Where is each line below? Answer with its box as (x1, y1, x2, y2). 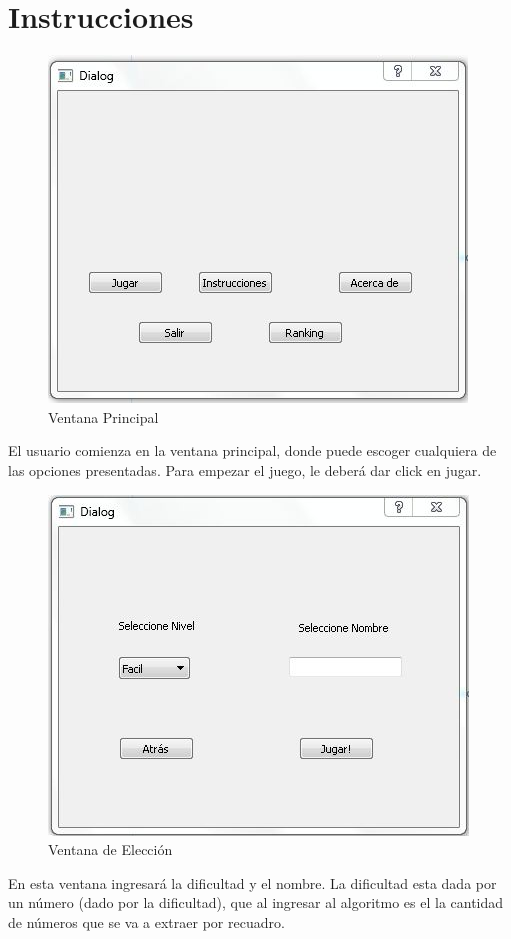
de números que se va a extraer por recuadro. (8, 911, 285, 932)
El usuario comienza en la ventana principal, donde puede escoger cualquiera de (8, 440, 497, 461)
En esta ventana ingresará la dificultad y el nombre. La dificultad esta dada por (8, 872, 497, 893)
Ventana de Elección (48, 839, 173, 860)
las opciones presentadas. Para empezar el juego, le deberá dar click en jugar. (8, 459, 482, 480)
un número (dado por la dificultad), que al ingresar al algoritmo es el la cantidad (8, 892, 504, 913)
